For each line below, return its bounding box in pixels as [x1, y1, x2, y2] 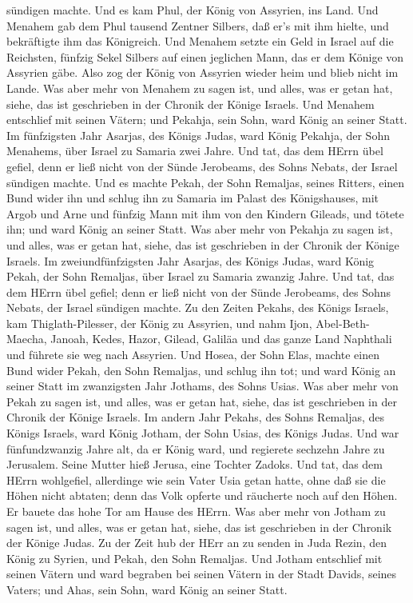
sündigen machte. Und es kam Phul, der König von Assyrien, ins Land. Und [6, 2, 379, 18]
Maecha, [6, 330, 47, 347]
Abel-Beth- [316, 314, 370, 331]
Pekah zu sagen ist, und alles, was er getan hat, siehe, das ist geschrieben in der [6, 393, 397, 409]
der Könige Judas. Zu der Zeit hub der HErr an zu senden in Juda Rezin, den [6, 534, 387, 551]
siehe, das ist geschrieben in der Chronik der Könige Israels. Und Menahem [6, 95, 375, 112]
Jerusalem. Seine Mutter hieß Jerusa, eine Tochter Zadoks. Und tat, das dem [6, 456, 383, 473]
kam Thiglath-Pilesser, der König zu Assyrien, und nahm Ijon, [6, 314, 312, 331]
